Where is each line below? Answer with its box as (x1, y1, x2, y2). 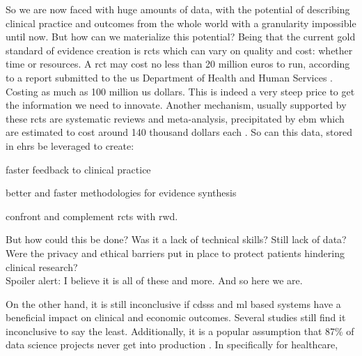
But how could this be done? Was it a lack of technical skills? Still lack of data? (6, 232, 347, 247)
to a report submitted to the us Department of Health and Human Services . (6, 70, 333, 84)
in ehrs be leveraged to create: (6, 138, 134, 153)
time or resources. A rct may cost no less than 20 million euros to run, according (6, 56, 350, 71)
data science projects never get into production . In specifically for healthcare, (6, 337, 338, 352)
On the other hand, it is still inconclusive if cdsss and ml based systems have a (6, 296, 341, 311)
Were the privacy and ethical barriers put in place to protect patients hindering (6, 245, 345, 260)
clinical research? (6, 259, 78, 274)
